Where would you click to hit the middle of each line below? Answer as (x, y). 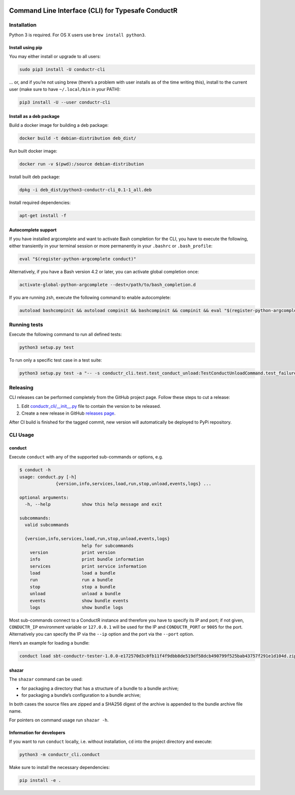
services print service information (88, 566)
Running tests (26, 325)
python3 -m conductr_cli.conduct (60, 755)
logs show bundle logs (76, 608)
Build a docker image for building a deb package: (59, 125)
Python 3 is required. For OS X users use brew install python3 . (77, 35)
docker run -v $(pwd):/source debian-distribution (82, 164)
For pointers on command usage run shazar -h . (59, 720)
